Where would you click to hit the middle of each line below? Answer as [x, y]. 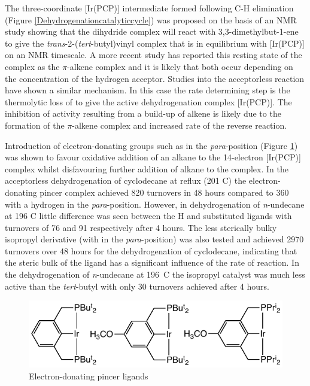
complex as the [32, 66]
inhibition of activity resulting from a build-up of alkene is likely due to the [143, 113]
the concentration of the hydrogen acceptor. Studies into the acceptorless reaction [155, 78]
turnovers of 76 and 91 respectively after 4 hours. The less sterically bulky [141, 227]
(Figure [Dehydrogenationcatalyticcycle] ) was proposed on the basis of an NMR [151, 19]
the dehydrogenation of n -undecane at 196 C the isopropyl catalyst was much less [155, 274]
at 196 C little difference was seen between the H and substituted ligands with [148, 216]
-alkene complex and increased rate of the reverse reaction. [180, 125]
